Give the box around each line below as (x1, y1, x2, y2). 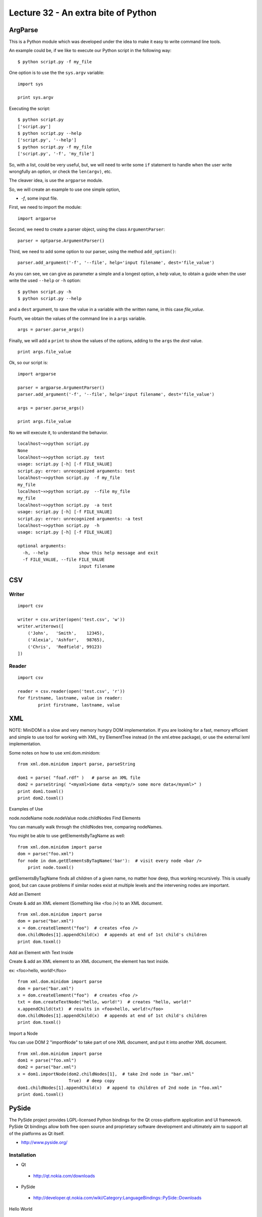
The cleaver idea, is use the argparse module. (9, 178, 103, 184)
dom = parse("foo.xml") (17, 851, 74, 857)
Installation (9, 1151, 36, 1158)
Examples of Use (9, 806, 43, 812)
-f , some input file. (21, 195, 58, 202)
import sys (17, 81, 44, 87)
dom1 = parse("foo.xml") (17, 1058, 77, 1063)
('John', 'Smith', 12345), (27, 630, 105, 636)
